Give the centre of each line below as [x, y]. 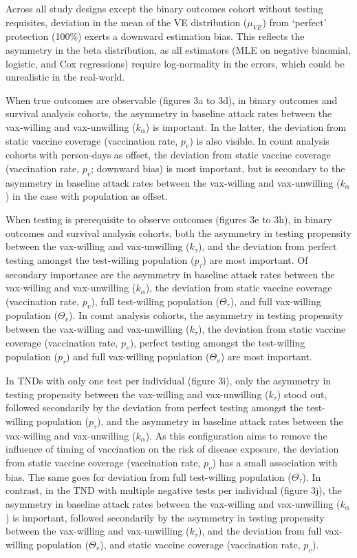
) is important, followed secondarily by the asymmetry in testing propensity [165, 517]
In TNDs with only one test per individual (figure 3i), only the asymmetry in [169, 381]
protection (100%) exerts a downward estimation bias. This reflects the [155, 36]
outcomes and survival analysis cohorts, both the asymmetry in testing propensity [178, 232]
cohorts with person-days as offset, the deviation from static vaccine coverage [168, 155]
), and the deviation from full [260, 531]
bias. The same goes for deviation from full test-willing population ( [149, 476]
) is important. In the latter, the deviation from [246, 126]
